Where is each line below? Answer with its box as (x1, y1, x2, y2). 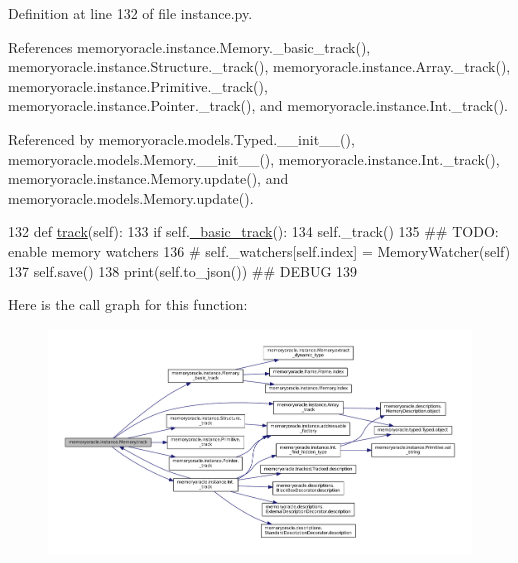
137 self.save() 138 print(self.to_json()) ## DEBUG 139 (8, 260, 358, 281)
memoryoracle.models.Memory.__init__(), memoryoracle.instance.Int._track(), (8, 148, 500, 169)
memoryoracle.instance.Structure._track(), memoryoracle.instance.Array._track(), (8, 56, 511, 77)
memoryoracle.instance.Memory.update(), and (8, 168, 289, 189)
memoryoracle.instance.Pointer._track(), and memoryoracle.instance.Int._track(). (8, 95, 508, 116)
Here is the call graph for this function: (8, 294, 248, 315)
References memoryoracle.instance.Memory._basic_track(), (8, 36, 371, 57)
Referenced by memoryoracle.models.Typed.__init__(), (8, 128, 355, 149)
